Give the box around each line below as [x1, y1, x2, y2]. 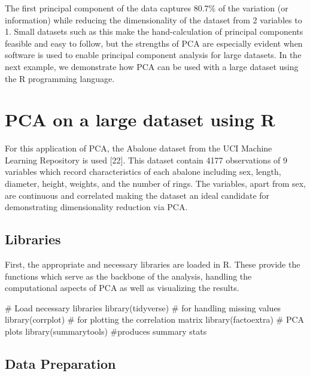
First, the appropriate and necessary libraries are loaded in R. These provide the [5, 258, 300, 271]
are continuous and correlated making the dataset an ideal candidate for [5, 189, 270, 201]
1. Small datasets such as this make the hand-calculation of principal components [5, 25, 303, 38]
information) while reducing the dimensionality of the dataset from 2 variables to [5, 13, 302, 26]
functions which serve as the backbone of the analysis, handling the [5, 269, 252, 282]
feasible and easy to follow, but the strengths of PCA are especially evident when [5, 37, 303, 49]
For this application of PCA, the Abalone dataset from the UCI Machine [5, 142, 272, 154]
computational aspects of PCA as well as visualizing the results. [5, 281, 239, 294]
